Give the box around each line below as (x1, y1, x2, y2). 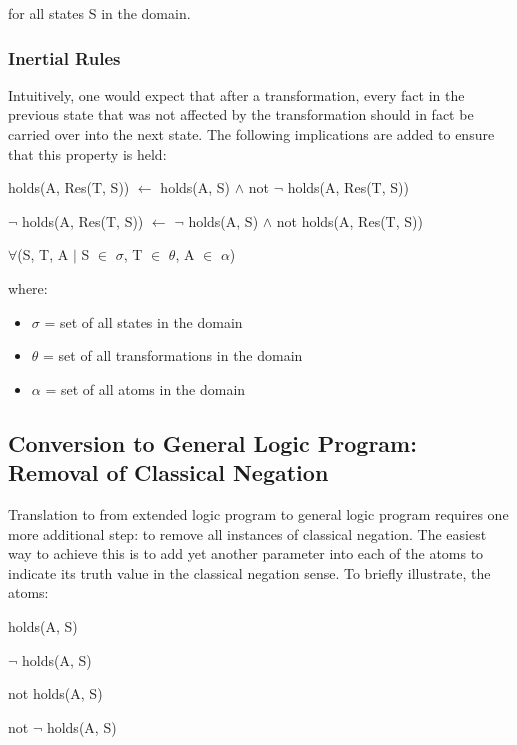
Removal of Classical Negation (8, 457, 329, 488)
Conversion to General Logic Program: (8, 427, 417, 458)
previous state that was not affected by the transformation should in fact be (8, 104, 474, 125)
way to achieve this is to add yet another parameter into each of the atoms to (8, 543, 484, 564)
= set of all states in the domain (44, 311, 243, 332)
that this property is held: (8, 143, 167, 164)
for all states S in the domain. (8, 3, 191, 23)
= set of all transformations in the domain (43, 345, 303, 366)
